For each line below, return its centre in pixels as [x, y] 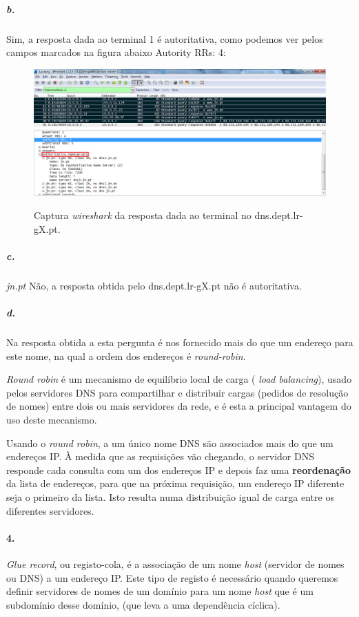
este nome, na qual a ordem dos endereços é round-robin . [126, 355]
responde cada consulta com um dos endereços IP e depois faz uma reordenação [178, 469]
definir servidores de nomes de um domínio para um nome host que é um [160, 591]
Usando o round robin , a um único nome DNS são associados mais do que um [170, 443]
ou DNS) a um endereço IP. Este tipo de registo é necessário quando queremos [172, 577]
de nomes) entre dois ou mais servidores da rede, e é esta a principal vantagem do [179, 406]
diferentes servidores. [50, 510]
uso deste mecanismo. [52, 420]
